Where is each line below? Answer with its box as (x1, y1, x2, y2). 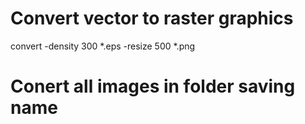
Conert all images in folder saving (10, 75, 296, 98)
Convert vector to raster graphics (10, 7, 294, 30)
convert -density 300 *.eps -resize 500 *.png (10, 40, 196, 52)
